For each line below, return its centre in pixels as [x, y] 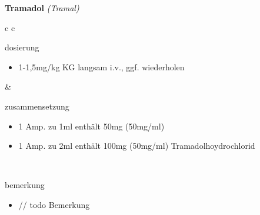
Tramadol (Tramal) [42, 8]
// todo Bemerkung [54, 204]
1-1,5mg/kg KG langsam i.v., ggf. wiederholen [101, 66]
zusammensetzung [37, 106]
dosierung [22, 47]
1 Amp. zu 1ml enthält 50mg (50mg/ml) [91, 126]
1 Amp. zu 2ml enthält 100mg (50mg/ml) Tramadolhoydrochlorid [137, 146]
